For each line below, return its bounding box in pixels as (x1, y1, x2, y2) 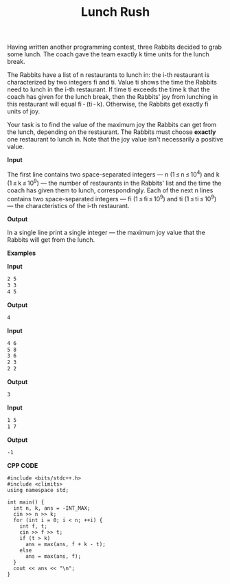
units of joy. (7, 107, 41, 115)
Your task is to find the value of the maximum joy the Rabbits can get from (7, 121, 217, 129)
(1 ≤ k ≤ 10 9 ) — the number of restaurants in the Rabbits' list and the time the (7, 177, 222, 187)
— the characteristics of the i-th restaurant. (7, 202, 130, 210)
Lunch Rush (80, 4, 150, 20)
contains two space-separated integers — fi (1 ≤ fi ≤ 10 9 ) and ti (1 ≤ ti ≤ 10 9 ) (7, 193, 217, 203)
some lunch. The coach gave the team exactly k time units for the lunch (7, 50, 209, 58)
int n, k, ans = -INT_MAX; (13, 504, 91, 512)
